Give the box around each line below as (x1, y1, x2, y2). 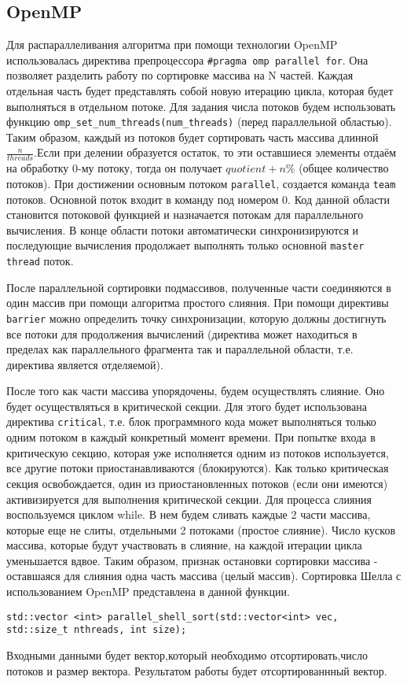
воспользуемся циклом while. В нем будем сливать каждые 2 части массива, (6, 506, 371, 523)
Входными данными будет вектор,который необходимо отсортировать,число (6, 646, 368, 663)
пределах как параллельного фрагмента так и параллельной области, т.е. (6, 341, 354, 357)
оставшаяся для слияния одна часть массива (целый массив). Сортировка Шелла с (6, 568, 401, 584)
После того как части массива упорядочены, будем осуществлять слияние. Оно (6, 383, 385, 399)
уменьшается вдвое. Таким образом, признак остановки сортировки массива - (6, 552, 378, 568)
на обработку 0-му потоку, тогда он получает (6, 160, 222, 176)
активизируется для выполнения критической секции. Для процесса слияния (6, 490, 372, 507)
